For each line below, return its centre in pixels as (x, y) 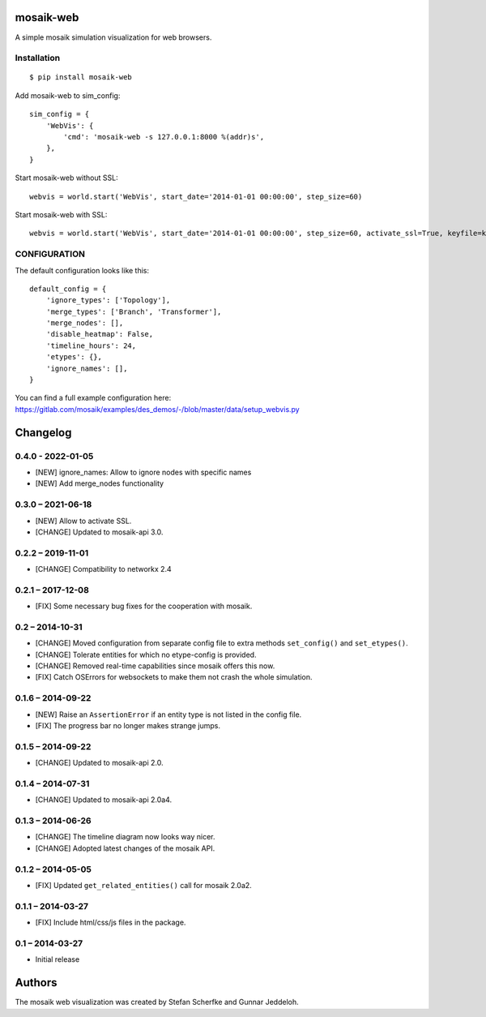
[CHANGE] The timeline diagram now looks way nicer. (125, 837)
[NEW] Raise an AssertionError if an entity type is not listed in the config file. (168, 714)
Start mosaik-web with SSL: (61, 214)
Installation (38, 58)
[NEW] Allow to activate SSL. (83, 521)
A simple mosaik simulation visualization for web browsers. (113, 37)
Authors (36, 983)
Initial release (58, 959)
